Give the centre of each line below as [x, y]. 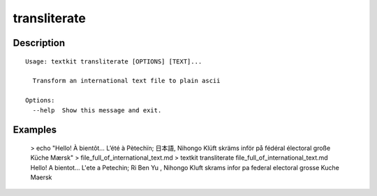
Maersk [41, 177]
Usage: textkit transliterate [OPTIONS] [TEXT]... [114, 61]
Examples [35, 130]
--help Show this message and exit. [97, 110]
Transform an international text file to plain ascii [126, 81]
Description [39, 43]
